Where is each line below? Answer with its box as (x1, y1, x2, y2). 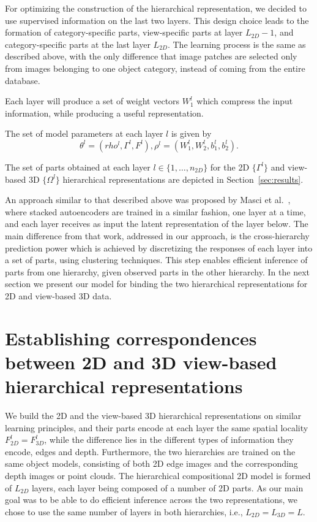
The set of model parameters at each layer (5, 127, 163, 140)
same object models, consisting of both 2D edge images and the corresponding (5, 457, 298, 470)
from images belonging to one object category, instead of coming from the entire (5, 61, 305, 74)
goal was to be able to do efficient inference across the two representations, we (5, 493, 298, 506)
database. (5, 74, 40, 86)
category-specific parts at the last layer (5, 37, 151, 50)
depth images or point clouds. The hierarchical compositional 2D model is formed (5, 469, 311, 482)
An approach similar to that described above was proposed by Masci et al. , (5, 193, 291, 206)
